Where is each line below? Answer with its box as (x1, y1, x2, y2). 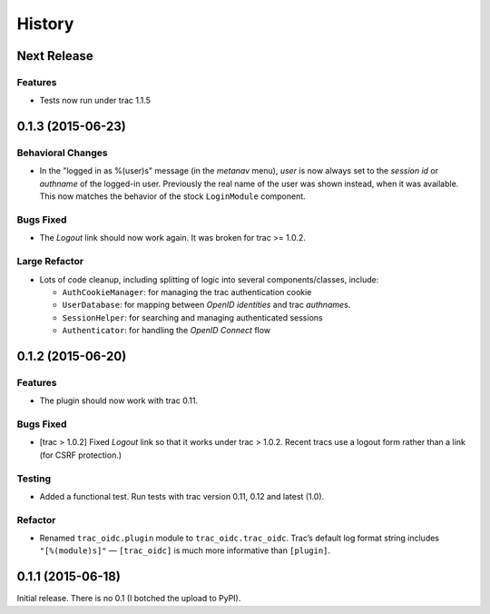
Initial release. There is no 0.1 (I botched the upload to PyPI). (16, 593, 241, 604)
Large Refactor (16, 255, 84, 268)
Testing (16, 472, 52, 485)
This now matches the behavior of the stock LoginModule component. (39, 191, 306, 202)
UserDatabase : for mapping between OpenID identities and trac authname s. (62, 300, 351, 311)
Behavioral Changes (16, 146, 108, 159)
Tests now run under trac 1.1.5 (39, 95, 152, 106)
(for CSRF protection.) (39, 450, 122, 460)
